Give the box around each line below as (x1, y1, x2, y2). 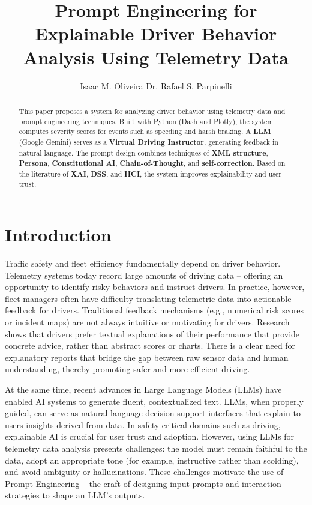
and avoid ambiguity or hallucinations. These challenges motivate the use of (5, 465, 284, 478)
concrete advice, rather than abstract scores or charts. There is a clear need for (5, 339, 296, 352)
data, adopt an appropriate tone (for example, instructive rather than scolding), (5, 453, 299, 466)
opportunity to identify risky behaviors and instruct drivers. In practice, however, (5, 280, 305, 293)
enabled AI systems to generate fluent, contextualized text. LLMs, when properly (5, 395, 304, 407)
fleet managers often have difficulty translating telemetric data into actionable (5, 292, 292, 304)
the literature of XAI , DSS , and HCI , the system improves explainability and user (19, 168, 281, 179)
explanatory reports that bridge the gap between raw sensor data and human (5, 351, 289, 363)
